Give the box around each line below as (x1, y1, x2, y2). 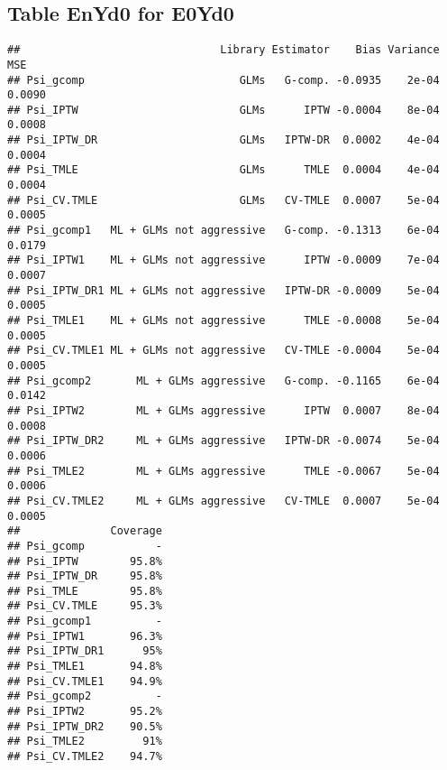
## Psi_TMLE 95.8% (7, 584, 162, 598)
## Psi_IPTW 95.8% (7, 554, 162, 568)
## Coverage (7, 524, 162, 538)
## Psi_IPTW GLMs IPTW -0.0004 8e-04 (7, 103, 440, 116)
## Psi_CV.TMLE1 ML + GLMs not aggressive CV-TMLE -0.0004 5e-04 (7, 344, 440, 357)
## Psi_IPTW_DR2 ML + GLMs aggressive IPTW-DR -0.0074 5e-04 (7, 434, 440, 448)
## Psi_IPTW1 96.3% (7, 629, 162, 643)
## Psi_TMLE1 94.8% (7, 660, 162, 673)
